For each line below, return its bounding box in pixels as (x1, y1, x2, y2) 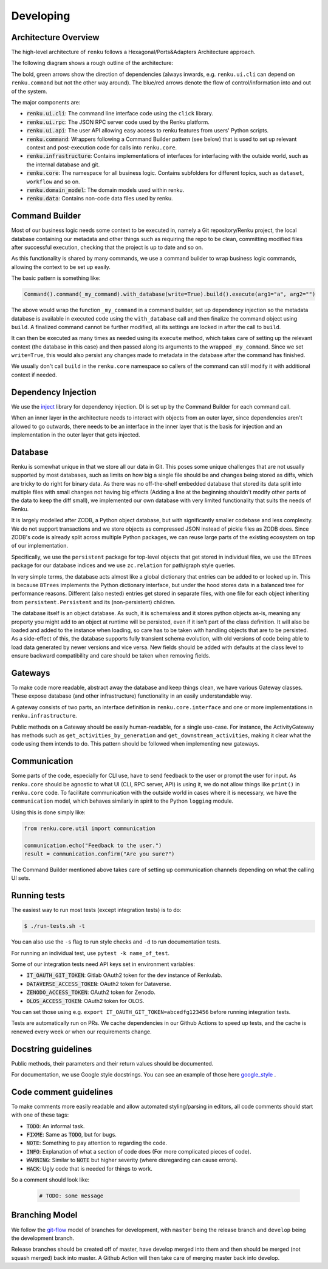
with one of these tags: (11, 1111, 69, 1118)
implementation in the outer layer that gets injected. (11, 431, 140, 438)
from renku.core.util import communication (24, 825, 156, 832)
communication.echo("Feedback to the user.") (24, 842, 162, 849)
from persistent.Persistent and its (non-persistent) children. (11, 598, 176, 605)
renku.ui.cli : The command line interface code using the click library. (26, 110, 214, 117)
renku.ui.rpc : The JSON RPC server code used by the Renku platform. (26, 118, 210, 126)
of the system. (11, 87, 48, 95)
